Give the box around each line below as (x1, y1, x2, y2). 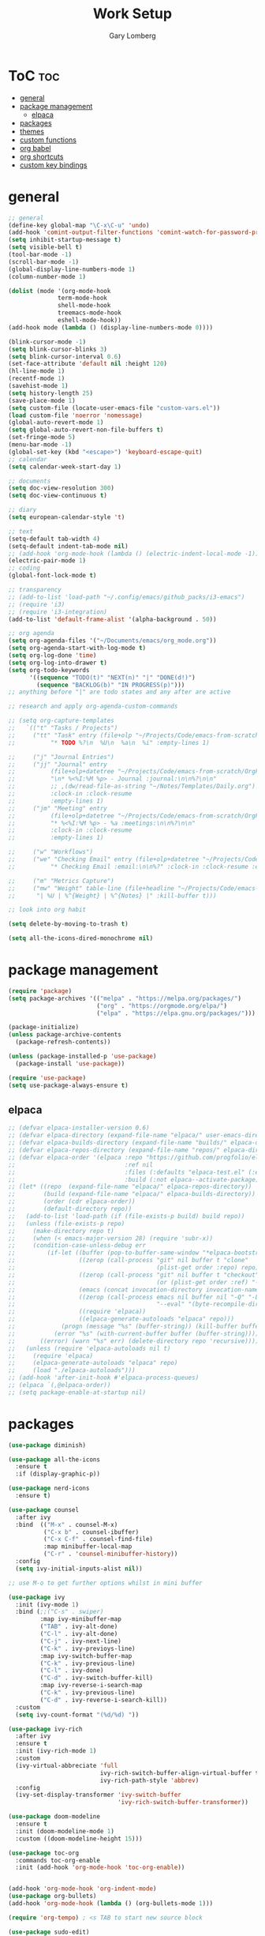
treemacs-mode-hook (58, 309, 122, 317)
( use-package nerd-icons (8, 1484, 90, 1493)
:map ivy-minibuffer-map (39, 1615, 122, 1623)
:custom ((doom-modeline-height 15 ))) (15, 1834, 144, 1843)
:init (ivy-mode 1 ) (15, 1600, 80, 1608)
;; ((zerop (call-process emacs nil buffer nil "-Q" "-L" (8, 1293, 263, 1301)
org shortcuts (19, 152, 64, 161)
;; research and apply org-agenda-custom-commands (8, 702, 178, 711)
